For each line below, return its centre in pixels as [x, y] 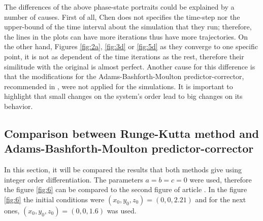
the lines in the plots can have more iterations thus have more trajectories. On [126, 36]
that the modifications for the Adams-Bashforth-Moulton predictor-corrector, [124, 76]
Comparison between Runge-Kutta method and [131, 133]
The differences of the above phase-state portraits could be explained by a [119, 7]
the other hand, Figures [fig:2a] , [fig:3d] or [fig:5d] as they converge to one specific [131, 46]
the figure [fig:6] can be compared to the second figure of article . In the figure [126, 189]
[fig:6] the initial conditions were [54, 199]
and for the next [221, 199]
